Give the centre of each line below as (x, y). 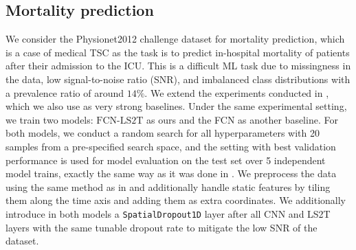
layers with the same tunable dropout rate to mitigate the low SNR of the (162, 227)
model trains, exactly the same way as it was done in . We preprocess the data (171, 173)
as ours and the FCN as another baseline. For (242, 119)
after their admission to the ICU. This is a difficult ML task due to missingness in (178, 66)
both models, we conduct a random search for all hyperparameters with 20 (163, 133)
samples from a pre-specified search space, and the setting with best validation (171, 146)
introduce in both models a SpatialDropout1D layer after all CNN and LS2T (168, 213)
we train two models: (49, 119)
